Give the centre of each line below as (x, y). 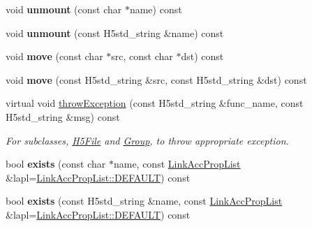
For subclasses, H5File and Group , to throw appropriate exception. (147, 140)
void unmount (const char (64, 9)
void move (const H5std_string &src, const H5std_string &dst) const (156, 79)
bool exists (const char (56, 164)
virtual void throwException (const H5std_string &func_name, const (155, 103)
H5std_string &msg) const (63, 116)
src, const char (142, 56)
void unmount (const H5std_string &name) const (115, 32)
